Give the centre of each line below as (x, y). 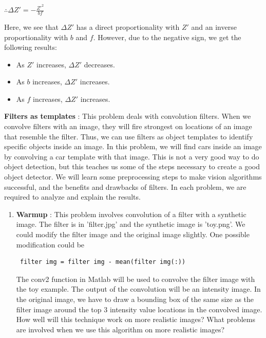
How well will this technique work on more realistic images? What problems (136, 319)
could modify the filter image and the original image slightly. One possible (133, 234)
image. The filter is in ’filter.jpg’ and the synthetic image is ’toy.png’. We (131, 224)
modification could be (50, 244)
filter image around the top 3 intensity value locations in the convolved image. (139, 309)
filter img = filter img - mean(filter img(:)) (103, 262)
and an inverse (214, 26)
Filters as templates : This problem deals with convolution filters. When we (128, 116)
